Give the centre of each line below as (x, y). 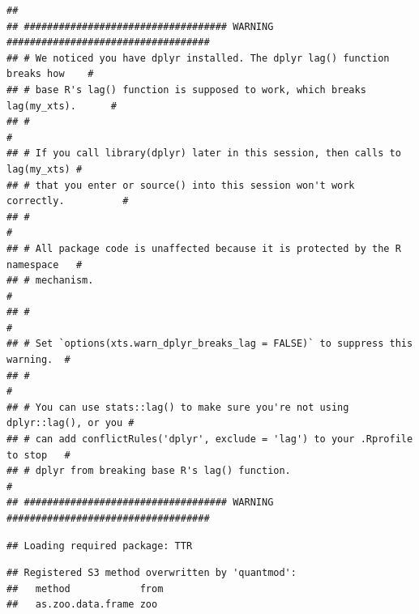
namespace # (45, 264)
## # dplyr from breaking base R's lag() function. (149, 471)
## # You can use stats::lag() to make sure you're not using (178, 407)
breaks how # (50, 74)
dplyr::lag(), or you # (71, 423)
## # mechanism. (50, 281)
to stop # (38, 455)
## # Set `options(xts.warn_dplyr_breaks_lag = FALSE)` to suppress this (210, 344)
